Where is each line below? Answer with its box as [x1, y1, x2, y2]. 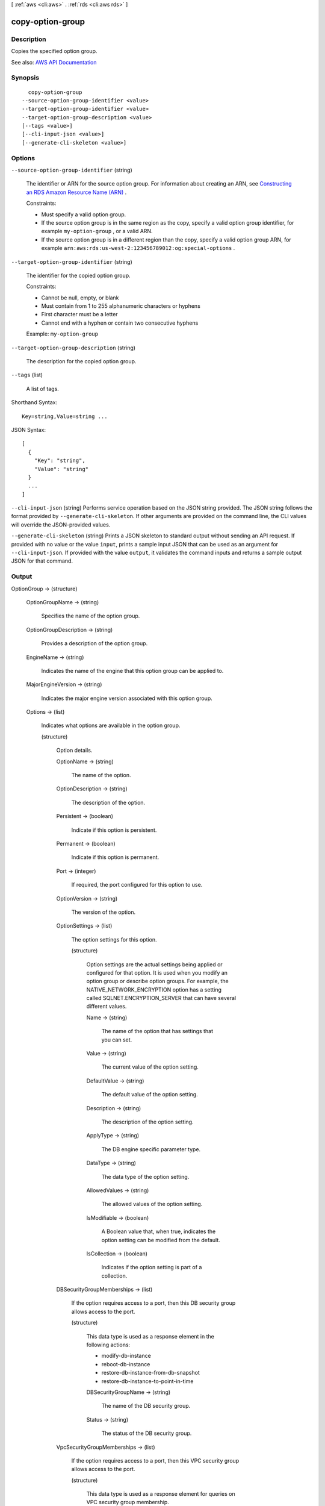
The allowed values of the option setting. [101, 1201, 203, 1208]
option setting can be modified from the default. [101, 1236, 220, 1243]
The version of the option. [71, 908, 135, 916]
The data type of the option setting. [101, 1173, 190, 1180]
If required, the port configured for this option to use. [71, 881, 203, 889]
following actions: [86, 1341, 131, 1349]
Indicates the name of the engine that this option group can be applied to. [41, 667, 224, 674]
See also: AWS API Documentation [11, 58, 97, 66]
